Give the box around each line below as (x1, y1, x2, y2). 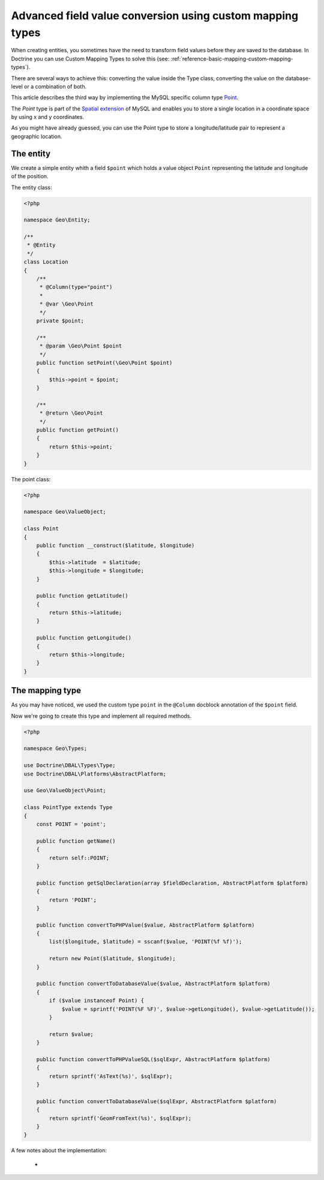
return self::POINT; (49, 854, 110, 861)
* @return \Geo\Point (39, 410, 103, 417)
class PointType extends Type (23, 804, 113, 811)
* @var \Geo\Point (39, 301, 94, 307)
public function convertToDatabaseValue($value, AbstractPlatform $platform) (36, 980, 271, 987)
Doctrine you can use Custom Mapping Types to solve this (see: (11, 55, 170, 62)
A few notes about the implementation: (11, 1147, 107, 1154)
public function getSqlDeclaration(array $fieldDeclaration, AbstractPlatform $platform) (36, 879, 309, 887)
